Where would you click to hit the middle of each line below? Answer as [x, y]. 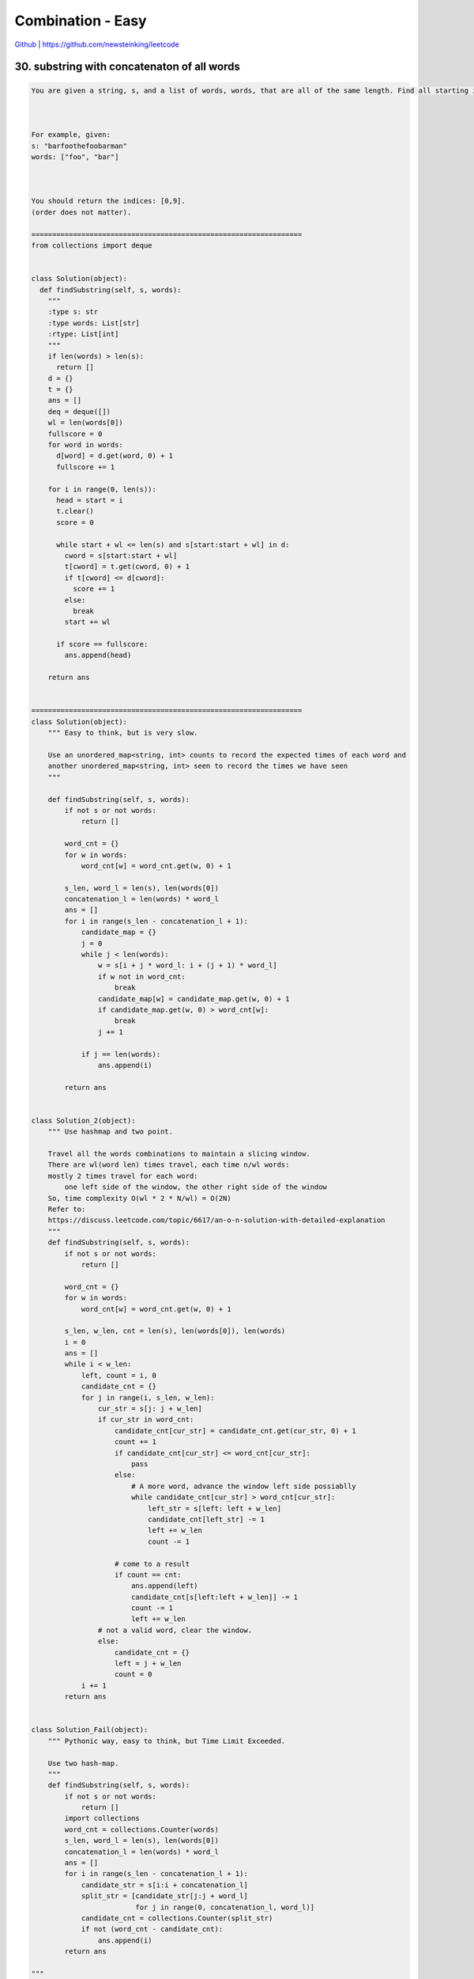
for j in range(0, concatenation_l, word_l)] [225, 1907]
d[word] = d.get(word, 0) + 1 [115, 456]
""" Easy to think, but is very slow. [123, 733]
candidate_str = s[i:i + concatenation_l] [164, 1885]
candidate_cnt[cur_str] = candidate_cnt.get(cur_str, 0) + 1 [236, 1430]
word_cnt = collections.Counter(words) [141, 1829]
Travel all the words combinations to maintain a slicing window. [179, 1154]
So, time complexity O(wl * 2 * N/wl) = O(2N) [140, 1198]
